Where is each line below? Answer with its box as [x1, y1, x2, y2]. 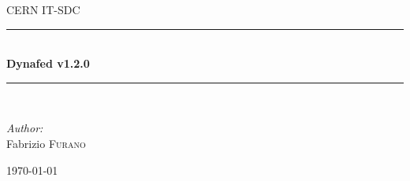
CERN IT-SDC [6, 2, 80, 17]
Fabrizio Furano [6, 135, 86, 151]
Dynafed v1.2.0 [6, 55, 90, 72]
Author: [6, 120, 43, 136]
